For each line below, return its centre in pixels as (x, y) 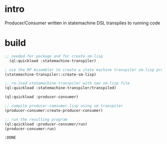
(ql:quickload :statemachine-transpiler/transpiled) (61, 88)
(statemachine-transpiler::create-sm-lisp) (51, 74)
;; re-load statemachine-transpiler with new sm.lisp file (67, 83)
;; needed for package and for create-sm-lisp (54, 56)
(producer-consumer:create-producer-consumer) (54, 110)
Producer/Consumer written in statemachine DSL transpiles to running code (83, 23)
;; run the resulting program (36, 119)
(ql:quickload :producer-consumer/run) (46, 124)
